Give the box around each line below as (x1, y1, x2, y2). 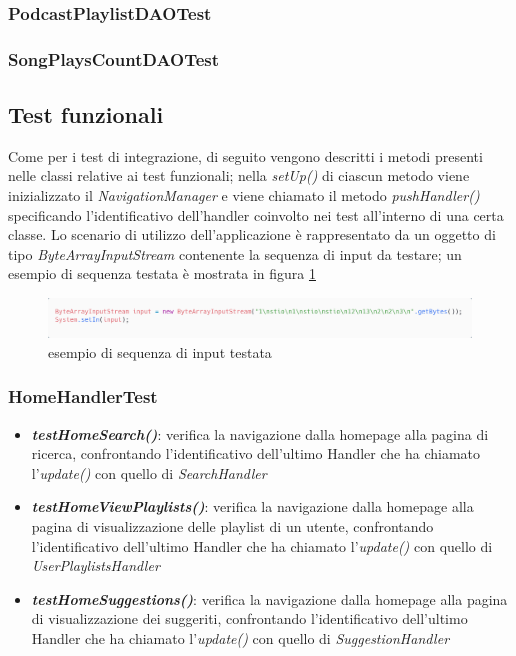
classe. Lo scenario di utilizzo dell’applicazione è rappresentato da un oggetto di (8, 224, 496, 245)
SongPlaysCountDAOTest (8, 46, 220, 71)
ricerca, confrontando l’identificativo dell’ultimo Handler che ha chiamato (31, 443, 480, 464)
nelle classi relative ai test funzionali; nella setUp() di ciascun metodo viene (8, 165, 470, 186)
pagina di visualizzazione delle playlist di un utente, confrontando (31, 515, 434, 536)
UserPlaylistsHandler (31, 555, 160, 576)
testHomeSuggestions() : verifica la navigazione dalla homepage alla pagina (31, 588, 508, 609)
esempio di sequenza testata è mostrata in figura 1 (8, 263, 316, 284)
